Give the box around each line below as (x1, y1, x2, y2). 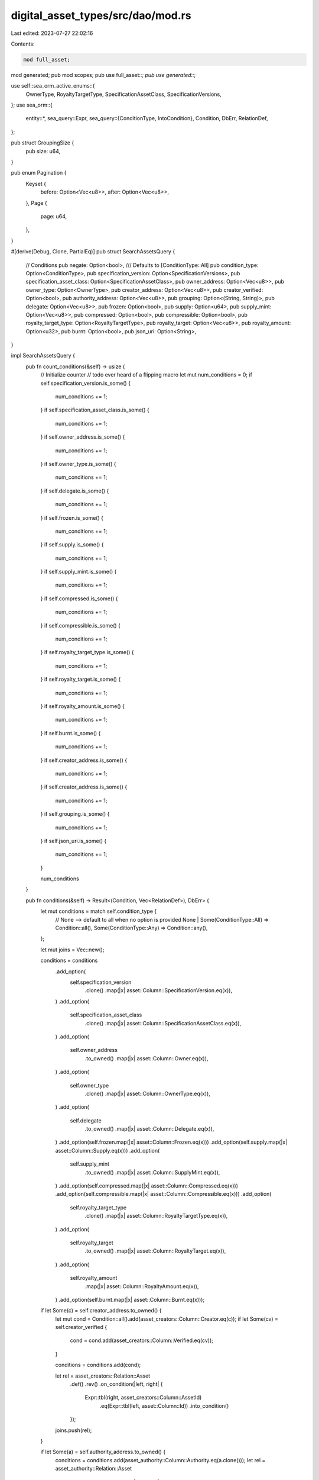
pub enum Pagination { (11, 169, 67, 176)
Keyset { (25, 180, 47, 187)
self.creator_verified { (55, 1324, 108, 1331)
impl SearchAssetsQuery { (11, 352, 75, 359)
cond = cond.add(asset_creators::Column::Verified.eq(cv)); (70, 1337, 214, 1344)
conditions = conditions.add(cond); (55, 1362, 141, 1369)
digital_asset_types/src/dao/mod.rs (11, 9, 191, 22)
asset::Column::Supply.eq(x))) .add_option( (55, 1147, 160, 1154)
